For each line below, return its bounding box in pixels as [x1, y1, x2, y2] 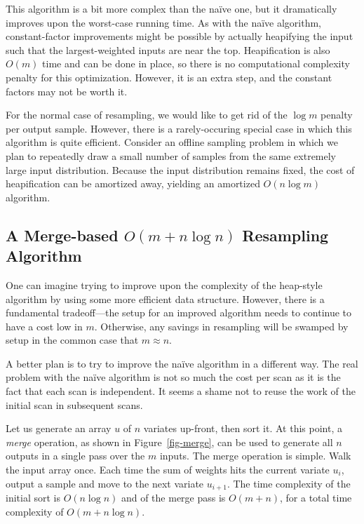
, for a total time [280, 490, 352, 505]
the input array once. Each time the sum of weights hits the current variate [6, 462, 330, 477]
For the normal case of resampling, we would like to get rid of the [6, 107, 288, 122]
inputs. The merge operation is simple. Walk [159, 448, 351, 463]
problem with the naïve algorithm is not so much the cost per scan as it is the [6, 370, 341, 384]
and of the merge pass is [121, 490, 226, 505]
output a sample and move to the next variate [6, 476, 204, 490]
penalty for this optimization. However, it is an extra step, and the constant [6, 69, 332, 84]
